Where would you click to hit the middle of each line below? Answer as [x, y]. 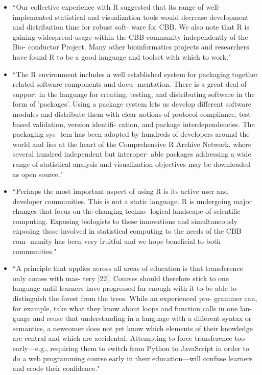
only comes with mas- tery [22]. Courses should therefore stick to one [121, 278]
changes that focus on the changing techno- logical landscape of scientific [126, 211]
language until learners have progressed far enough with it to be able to [125, 288]
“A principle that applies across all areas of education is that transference [128, 268]
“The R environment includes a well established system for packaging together [135, 74]
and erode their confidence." [56, 368]
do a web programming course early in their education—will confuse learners [133, 358]
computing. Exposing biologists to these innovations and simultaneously [125, 221]
